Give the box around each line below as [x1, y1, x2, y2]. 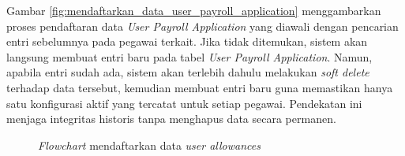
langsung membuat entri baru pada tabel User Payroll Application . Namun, [6, 48, 373, 65]
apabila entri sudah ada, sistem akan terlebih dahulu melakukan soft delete [6, 64, 369, 80]
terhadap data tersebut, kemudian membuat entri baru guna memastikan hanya [6, 79, 393, 95]
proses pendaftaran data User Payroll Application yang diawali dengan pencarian [6, 17, 399, 34]
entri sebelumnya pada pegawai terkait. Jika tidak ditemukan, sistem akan [6, 33, 368, 50]
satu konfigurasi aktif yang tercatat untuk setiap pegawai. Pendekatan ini [6, 95, 362, 111]
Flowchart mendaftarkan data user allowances [38, 136, 261, 153]
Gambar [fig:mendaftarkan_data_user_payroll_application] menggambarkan [6, 2, 381, 18]
